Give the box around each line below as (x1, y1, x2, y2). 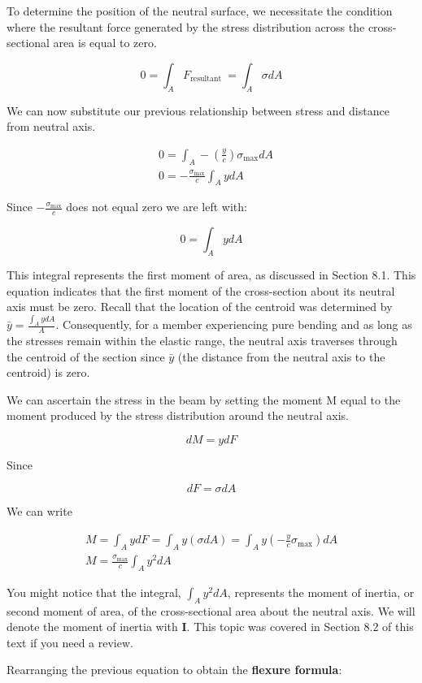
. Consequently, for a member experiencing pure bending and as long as (55, 316, 412, 333)
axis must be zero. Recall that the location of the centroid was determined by (7, 298, 393, 315)
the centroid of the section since (7, 348, 165, 365)
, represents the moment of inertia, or (227, 583, 415, 600)
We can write (7, 503, 72, 520)
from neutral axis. (7, 118, 96, 135)
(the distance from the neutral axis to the (177, 348, 385, 365)
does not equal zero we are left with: (66, 198, 247, 215)
